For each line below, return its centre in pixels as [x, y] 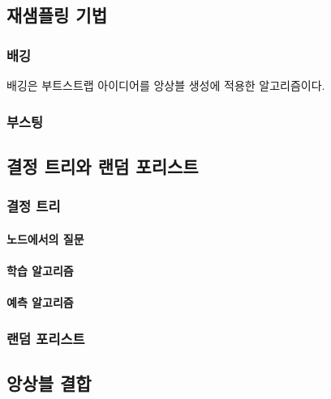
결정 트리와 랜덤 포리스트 [103, 166]
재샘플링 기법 [57, 15]
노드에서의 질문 [45, 238]
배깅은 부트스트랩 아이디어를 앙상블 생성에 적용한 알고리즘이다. [166, 85]
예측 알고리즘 [40, 302]
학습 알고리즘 [40, 270]
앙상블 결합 [49, 382]
